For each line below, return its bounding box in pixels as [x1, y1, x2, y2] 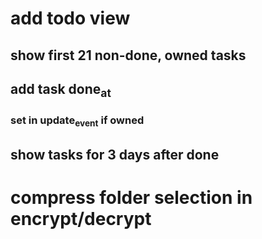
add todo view [10, 7, 131, 30]
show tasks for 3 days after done [10, 146, 220, 163]
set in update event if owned [10, 113, 145, 129]
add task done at [10, 80, 112, 101]
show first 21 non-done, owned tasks [10, 47, 247, 64]
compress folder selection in [10, 186, 253, 209]
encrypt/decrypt [10, 207, 152, 230]
